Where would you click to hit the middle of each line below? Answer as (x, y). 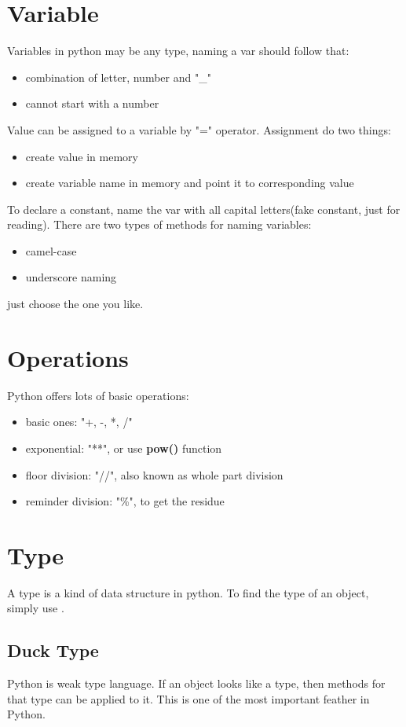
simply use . (36, 608)
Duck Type (53, 650)
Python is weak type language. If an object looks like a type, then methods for (196, 683)
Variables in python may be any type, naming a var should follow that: (178, 51)
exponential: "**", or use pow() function (124, 448)
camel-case (51, 250)
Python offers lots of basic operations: (98, 395)
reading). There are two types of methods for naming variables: (159, 224)
